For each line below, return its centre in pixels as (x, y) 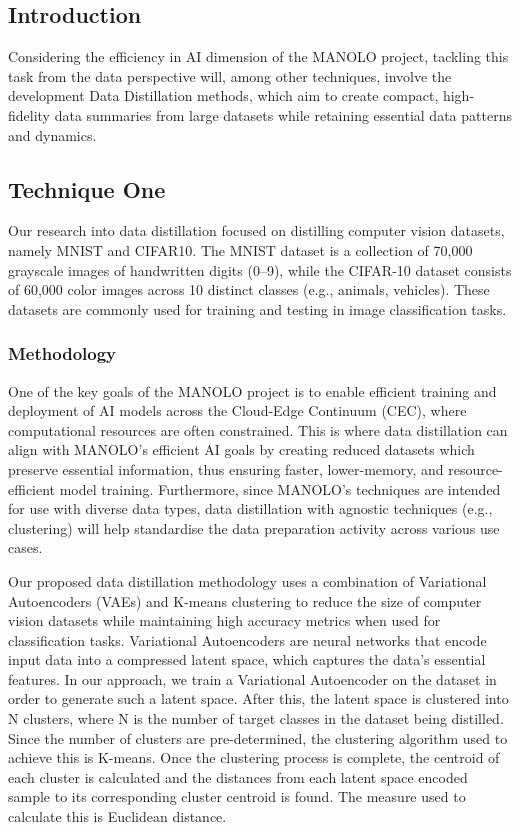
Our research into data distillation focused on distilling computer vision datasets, (256, 230)
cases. (25, 547)
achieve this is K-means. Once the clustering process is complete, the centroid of (254, 757)
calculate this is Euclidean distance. (117, 816)
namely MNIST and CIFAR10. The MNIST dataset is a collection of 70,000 (240, 249)
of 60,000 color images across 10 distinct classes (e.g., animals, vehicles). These (249, 289)
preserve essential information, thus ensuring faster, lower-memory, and (226, 468)
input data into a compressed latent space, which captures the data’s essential (247, 659)
